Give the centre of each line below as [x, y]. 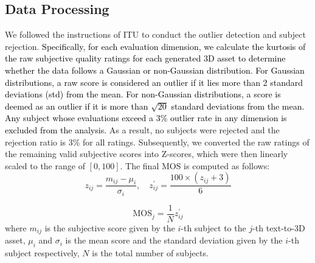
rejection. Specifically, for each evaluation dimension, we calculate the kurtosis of [155, 46]
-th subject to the [213, 227]
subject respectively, [42, 253]
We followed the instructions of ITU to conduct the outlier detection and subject [155, 34]
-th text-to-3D [279, 227]
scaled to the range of [45, 165]
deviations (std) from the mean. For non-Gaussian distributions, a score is [143, 94]
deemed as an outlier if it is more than [77, 106]
